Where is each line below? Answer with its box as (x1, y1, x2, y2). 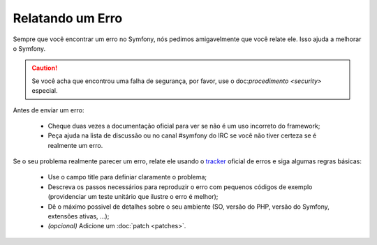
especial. (31, 87, 58, 95)
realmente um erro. (47, 141, 103, 149)
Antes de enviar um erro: (13, 105, 84, 114)
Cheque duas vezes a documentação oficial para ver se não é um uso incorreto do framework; (47, 121, 320, 130)
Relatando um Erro (13, 10, 123, 26)
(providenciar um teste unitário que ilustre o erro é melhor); (47, 193, 219, 201)
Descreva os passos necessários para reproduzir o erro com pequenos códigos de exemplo (47, 182, 313, 191)
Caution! (31, 64, 58, 73)
